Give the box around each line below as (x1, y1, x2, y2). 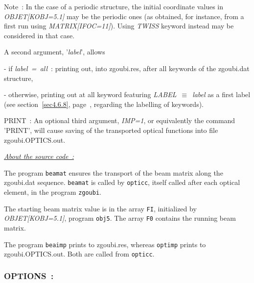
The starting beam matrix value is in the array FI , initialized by (4, 203, 197, 213)
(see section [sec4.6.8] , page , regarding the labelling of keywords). (4, 99, 204, 109)
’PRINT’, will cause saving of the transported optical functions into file (4, 125, 218, 135)
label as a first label (192, 89, 251, 100)
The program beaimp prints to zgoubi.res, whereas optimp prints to (4, 239, 206, 249)
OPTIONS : (4, 269, 54, 282)
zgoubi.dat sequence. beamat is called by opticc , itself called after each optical (4, 177, 240, 187)
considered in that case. (4, 30, 75, 40)
